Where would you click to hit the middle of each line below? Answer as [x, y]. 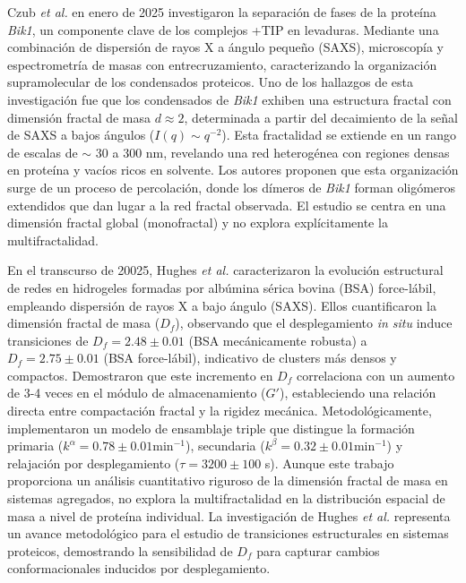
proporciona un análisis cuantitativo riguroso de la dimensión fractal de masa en [228, 480]
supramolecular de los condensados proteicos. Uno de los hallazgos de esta [210, 82]
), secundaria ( [225, 446]
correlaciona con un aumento [375, 375]
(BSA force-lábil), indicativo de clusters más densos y [250, 358]
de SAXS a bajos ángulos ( [81, 135]
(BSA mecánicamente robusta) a [278, 340]
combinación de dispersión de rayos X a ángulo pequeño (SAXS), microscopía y [225, 47]
